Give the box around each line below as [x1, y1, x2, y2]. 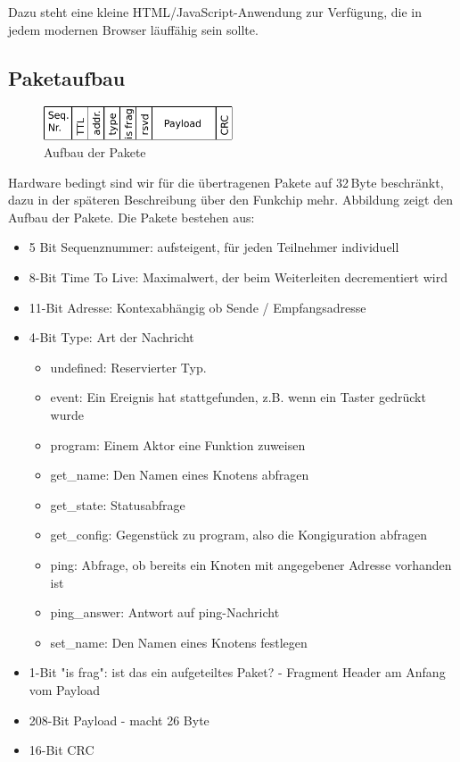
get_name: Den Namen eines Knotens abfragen [50, 465, 309, 484]
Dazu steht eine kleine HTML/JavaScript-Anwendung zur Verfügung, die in [8, 3, 422, 21]
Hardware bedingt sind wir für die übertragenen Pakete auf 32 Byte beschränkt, [8, 172, 444, 191]
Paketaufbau [8, 63, 126, 91]
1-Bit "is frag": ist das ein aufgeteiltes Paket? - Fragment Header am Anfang [29, 663, 446, 682]
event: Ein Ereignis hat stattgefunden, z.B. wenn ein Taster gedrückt [50, 388, 426, 406]
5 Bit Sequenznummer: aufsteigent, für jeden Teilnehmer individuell [29, 238, 399, 256]
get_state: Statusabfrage [50, 495, 185, 514]
